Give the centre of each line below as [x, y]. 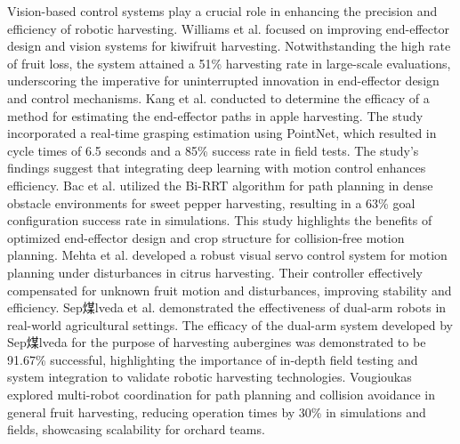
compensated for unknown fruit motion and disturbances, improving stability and [230, 290]
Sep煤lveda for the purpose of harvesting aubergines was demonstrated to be [217, 342]
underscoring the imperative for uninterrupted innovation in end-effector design [223, 81]
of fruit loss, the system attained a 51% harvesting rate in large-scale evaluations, [229, 63]
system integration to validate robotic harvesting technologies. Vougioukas [210, 377]
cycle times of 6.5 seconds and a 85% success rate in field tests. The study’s [213, 150]
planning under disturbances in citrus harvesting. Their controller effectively [215, 272]
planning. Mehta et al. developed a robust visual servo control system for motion [227, 255]
